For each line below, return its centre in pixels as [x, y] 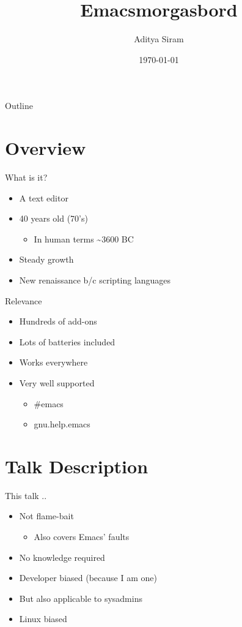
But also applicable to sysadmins [81, 598]
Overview [46, 148]
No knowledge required [62, 557]
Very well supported [57, 382]
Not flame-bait [46, 516]
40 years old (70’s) [53, 218]
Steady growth [46, 259]
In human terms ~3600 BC [84, 238]
